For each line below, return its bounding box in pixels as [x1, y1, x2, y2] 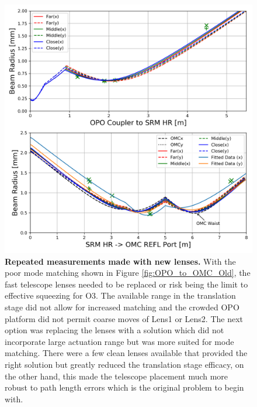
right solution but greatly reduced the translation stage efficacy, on [5, 358, 244, 370]
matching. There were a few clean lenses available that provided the [5, 347, 248, 359]
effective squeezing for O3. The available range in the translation [5, 289, 236, 302]
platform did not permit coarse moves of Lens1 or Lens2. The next [5, 312, 243, 324]
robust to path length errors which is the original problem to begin [5, 381, 244, 394]
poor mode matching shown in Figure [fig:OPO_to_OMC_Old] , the [5, 266, 251, 279]
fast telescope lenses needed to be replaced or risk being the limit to [5, 278, 248, 290]
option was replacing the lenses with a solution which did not [5, 324, 224, 336]
